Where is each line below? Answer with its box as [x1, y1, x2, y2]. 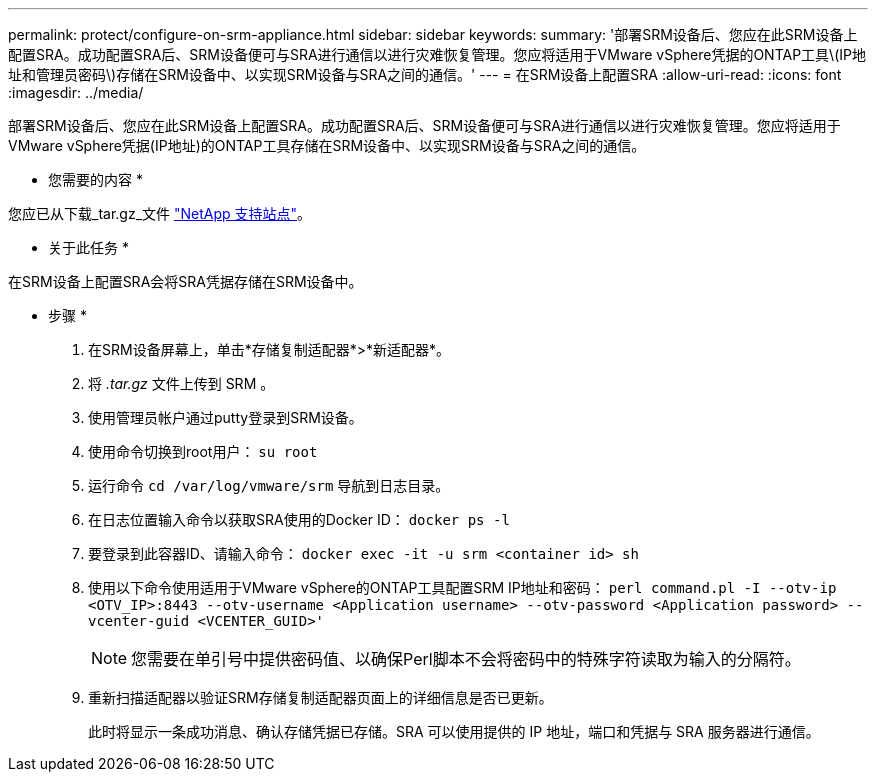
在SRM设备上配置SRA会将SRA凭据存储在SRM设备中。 [8, 273, 363, 290]
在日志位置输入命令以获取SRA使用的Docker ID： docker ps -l [88, 511, 510, 528]
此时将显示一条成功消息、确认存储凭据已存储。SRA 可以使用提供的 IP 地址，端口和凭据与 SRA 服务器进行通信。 [88, 723, 820, 740]
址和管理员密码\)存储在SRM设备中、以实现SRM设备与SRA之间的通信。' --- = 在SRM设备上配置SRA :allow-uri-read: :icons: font [8, 66, 842, 83]
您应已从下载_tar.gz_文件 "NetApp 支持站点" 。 [8, 205, 312, 222]
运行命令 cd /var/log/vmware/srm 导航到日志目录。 [88, 477, 450, 494]
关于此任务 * [48, 239, 129, 256]
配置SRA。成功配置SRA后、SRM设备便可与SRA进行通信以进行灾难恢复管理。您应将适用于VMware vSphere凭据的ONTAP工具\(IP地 [8, 46, 866, 63]
